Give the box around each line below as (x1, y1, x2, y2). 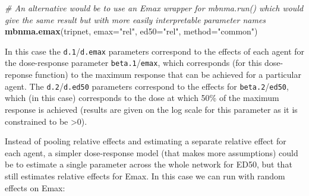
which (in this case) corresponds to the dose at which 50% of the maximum (5, 91, 279, 104)
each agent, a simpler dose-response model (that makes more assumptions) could (5, 146, 298, 159)
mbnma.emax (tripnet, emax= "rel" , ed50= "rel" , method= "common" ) (5, 25, 258, 37)
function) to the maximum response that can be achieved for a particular (35, 68, 301, 81)
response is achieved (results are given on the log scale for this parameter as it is (5, 103, 298, 115)
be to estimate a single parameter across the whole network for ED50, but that (5, 158, 292, 170)
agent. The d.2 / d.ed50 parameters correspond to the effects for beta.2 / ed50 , (5, 80, 289, 92)
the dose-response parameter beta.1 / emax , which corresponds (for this (5, 56, 262, 69)
